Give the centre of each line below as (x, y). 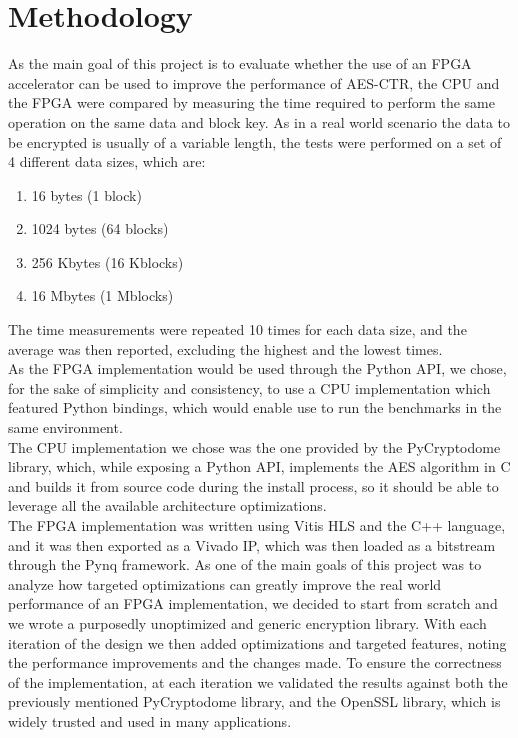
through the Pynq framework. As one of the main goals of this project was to (245, 564)
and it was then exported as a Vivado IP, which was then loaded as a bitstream (252, 544)
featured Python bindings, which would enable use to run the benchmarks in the (255, 407)
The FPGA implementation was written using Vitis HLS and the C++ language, (257, 525)
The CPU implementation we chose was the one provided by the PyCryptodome (254, 446)
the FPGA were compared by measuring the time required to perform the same (251, 102)
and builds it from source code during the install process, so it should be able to (253, 485)
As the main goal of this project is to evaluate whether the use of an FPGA (240, 63)
